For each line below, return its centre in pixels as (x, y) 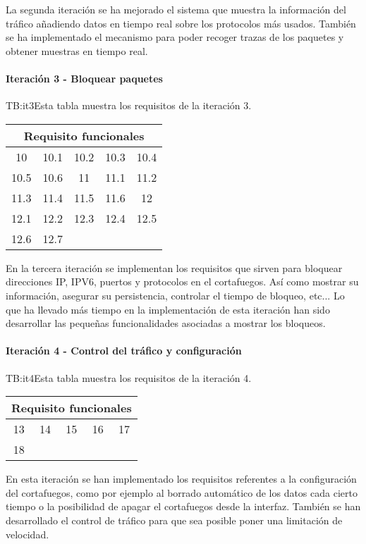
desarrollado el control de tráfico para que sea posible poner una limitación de (174, 520)
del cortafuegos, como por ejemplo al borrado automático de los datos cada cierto (182, 492)
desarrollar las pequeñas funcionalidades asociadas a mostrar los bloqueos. (166, 323)
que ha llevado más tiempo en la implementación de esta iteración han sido (168, 309)
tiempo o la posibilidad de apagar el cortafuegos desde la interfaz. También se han (183, 506)
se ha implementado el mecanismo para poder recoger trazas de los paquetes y (175, 37)
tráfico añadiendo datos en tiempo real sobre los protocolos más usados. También (181, 23)
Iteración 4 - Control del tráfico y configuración (124, 351)
